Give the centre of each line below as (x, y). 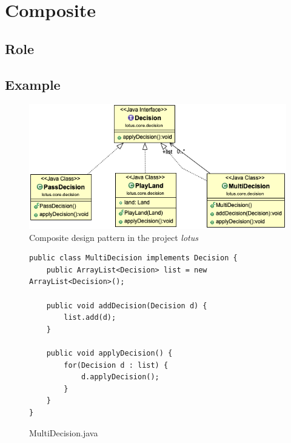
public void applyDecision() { (109, 353)
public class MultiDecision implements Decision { (133, 258)
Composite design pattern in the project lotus (114, 237)
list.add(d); (90, 318)
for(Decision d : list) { (116, 365)
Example (33, 84)
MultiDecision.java (64, 432)
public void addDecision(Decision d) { (127, 306)
